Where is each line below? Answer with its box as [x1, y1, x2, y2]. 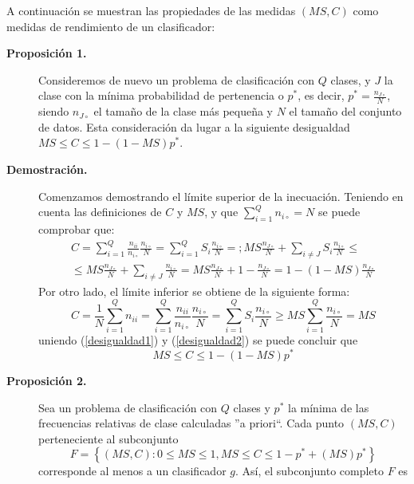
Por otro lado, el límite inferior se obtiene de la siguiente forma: [38, 282, 350, 299]
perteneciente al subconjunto [38, 430, 179, 447]
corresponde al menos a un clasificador [38, 462, 227, 479]
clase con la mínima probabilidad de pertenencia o [38, 87, 284, 104]
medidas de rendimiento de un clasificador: [6, 18, 215, 34]
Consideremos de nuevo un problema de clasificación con [38, 71, 315, 88]
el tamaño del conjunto [289, 103, 402, 120]
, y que [204, 203, 239, 220]
